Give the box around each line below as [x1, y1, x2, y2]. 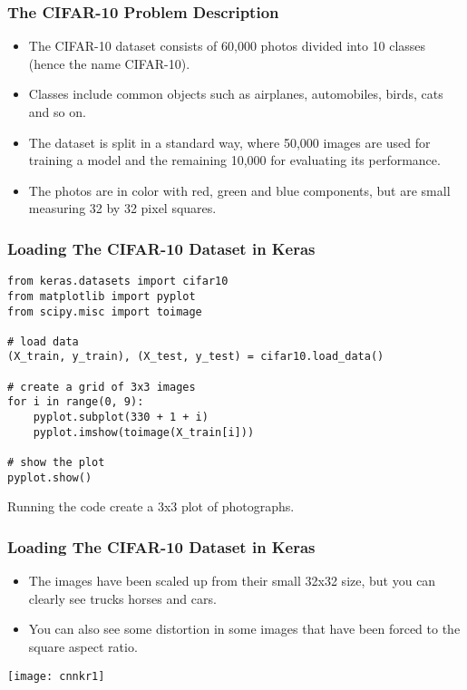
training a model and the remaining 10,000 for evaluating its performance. [28, 151, 441, 170]
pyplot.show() [7, 471, 92, 484]
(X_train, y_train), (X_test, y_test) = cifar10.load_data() [7, 350, 384, 364]
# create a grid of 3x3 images [7, 380, 196, 394]
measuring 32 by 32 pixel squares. [28, 199, 217, 218]
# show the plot [7, 456, 105, 470]
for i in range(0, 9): [7, 395, 144, 409]
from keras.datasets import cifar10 [7, 275, 229, 288]
